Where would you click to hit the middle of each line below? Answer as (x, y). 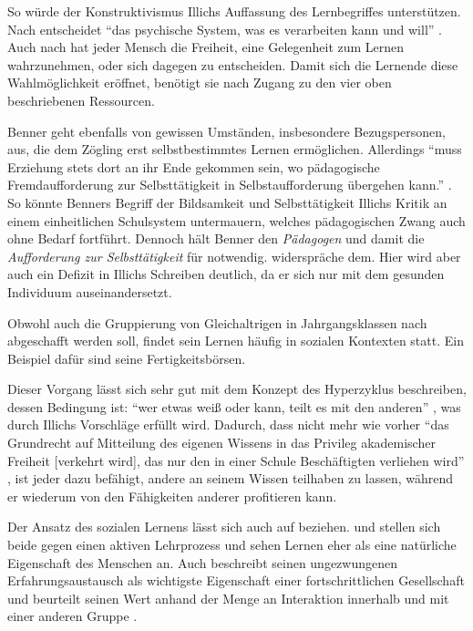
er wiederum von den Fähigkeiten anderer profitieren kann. (172, 496)
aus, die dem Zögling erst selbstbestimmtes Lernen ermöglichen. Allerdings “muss (235, 149)
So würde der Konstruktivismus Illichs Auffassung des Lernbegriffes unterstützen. (234, 11)
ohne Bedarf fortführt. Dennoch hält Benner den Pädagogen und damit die (216, 238)
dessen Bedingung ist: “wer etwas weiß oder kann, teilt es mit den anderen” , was (234, 406)
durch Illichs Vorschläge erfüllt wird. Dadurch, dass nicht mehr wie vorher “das (228, 424)
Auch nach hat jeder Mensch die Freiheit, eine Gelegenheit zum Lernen (206, 47)
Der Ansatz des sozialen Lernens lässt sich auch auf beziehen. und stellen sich (224, 527)
